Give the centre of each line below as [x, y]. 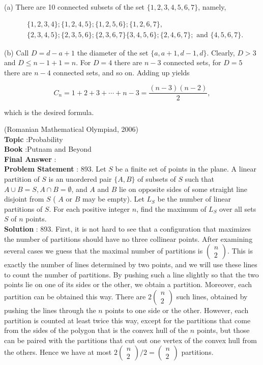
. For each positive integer [90, 208]
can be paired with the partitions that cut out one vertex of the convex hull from [130, 340]
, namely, [212, 7]
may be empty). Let [113, 199]
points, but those [223, 330]
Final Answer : [30, 159]
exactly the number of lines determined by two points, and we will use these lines [131, 264]
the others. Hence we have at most [58, 352]
